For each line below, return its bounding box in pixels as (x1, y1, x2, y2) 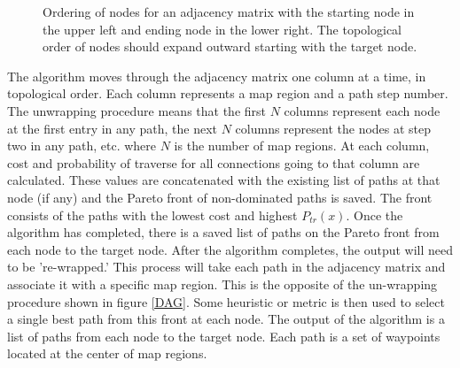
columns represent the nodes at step (235, 119, 432, 137)
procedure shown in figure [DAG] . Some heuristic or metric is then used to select (7, 292, 445, 310)
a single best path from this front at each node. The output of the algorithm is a (7, 310, 445, 328)
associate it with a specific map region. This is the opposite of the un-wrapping (7, 274, 438, 293)
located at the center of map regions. (7, 344, 207, 363)
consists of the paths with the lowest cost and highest (7, 205, 298, 224)
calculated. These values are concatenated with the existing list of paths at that (7, 171, 441, 189)
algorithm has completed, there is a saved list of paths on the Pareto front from (7, 223, 440, 241)
